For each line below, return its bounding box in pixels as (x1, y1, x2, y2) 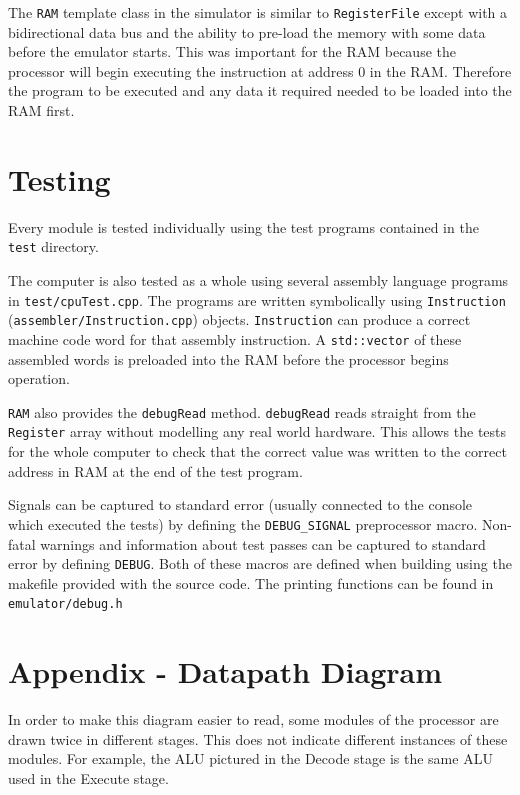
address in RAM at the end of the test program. (8, 460, 303, 481)
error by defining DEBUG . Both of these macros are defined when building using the (8, 553, 512, 574)
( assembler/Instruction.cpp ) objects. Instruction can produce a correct (8, 309, 471, 330)
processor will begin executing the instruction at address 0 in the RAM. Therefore (8, 60, 512, 81)
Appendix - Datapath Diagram (8, 651, 442, 692)
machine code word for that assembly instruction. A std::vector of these (8, 328, 462, 349)
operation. (8, 368, 70, 389)
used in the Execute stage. (8, 767, 169, 788)
